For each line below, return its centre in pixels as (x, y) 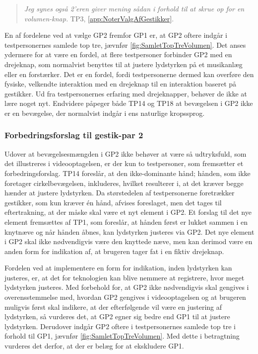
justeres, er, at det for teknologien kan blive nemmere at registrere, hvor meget (125, 277)
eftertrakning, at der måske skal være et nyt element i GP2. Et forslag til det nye (128, 212)
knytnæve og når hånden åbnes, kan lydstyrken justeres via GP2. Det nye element (129, 231)
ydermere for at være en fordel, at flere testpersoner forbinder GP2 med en (118, 54)
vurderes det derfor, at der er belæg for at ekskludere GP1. (94, 346)
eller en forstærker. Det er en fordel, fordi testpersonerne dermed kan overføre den (129, 74)
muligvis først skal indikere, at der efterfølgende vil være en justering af (113, 307)
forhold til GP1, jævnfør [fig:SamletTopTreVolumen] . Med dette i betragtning (122, 336)
